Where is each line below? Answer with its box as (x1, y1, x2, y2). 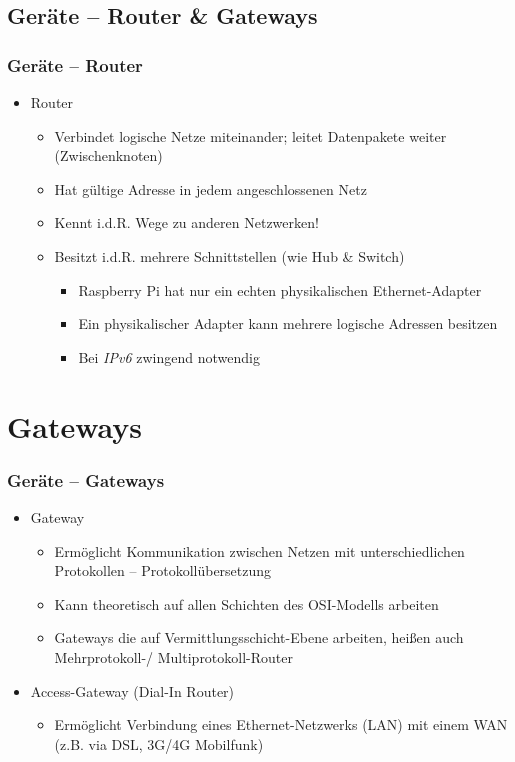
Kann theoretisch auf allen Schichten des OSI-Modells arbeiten (54, 593, 439, 614)
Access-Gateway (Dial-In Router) (30, 680, 235, 701)
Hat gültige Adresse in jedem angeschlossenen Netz (54, 178, 367, 199)
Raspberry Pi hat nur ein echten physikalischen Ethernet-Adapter (78, 279, 482, 300)
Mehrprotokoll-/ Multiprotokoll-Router (54, 646, 293, 667)
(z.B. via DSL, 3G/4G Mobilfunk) (54, 733, 264, 754)
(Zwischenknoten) (54, 145, 163, 166)
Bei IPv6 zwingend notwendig (78, 346, 260, 367)
